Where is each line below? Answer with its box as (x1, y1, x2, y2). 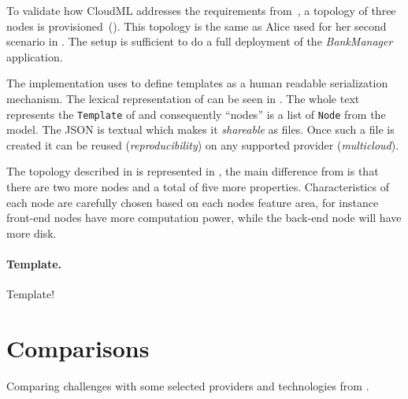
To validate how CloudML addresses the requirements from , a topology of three (6, 2, 396, 18)
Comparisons (6, 331, 150, 364)
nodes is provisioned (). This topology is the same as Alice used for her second (6, 17, 387, 34)
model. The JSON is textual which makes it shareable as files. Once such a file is (6, 121, 395, 138)
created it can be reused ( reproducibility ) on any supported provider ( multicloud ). (6, 136, 399, 153)
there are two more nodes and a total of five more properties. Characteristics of (6, 179, 389, 194)
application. (6, 48, 63, 65)
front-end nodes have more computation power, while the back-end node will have (6, 209, 402, 226)
